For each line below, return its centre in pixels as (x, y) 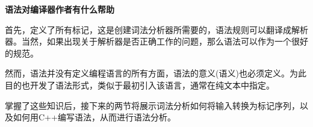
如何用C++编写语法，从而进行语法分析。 (94, 117)
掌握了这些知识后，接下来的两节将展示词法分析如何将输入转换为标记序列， (152, 105)
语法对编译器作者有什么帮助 (60, 9)
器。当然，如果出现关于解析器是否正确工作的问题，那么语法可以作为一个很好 (156, 41)
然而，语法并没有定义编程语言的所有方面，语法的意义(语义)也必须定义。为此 (156, 73)
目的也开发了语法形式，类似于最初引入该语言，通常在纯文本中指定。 (140, 85)
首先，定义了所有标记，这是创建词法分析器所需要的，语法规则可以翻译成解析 (156, 29)
